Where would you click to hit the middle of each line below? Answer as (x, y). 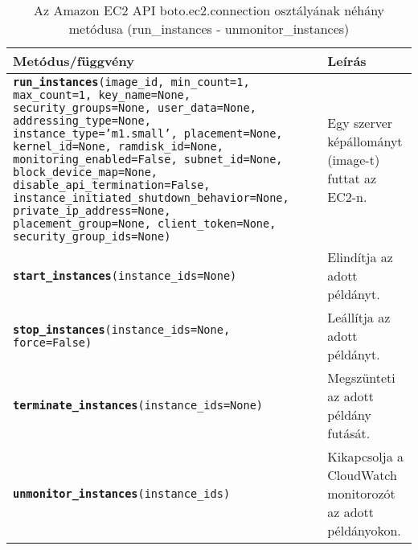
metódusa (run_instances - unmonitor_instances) (209, 29)
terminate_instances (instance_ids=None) (138, 405)
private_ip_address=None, (92, 211)
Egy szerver (360, 122)
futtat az (352, 178)
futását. (349, 433)
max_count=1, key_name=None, (102, 95)
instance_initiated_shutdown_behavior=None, (151, 198)
